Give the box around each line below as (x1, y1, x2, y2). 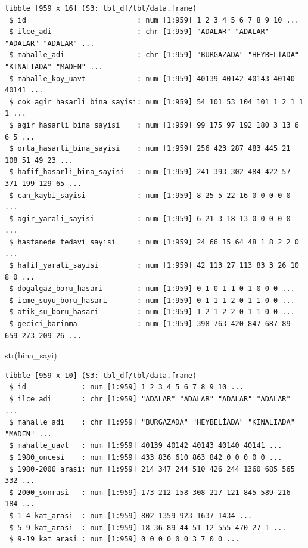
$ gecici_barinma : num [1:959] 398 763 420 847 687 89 (9, 320, 291, 329)
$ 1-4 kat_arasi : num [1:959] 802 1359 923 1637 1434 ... (9, 511, 253, 520)
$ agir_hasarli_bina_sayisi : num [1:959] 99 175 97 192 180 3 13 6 (9, 120, 299, 129)
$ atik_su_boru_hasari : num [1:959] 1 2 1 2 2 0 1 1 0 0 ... (9, 308, 295, 317)
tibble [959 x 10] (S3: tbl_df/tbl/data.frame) (5, 371, 197, 380)
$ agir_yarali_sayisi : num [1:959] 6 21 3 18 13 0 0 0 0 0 (9, 214, 291, 223)
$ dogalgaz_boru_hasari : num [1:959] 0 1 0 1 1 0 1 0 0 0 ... (9, 284, 295, 293)
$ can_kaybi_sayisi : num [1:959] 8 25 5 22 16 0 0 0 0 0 (9, 191, 291, 200)
